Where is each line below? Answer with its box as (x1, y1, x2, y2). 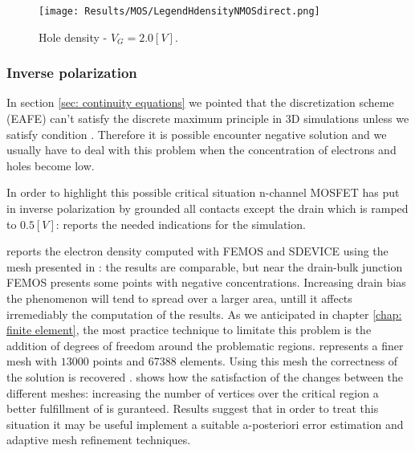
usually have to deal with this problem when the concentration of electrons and (6, 141, 397, 158)
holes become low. (6, 157, 95, 173)
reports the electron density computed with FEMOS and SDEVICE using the (6, 243, 389, 259)
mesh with (6, 353, 58, 369)
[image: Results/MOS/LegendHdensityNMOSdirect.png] (39, 6, 320, 17)
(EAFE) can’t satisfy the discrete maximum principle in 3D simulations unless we (6, 110, 409, 127)
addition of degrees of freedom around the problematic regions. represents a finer (6, 337, 404, 353)
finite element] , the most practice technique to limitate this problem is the (6, 321, 372, 338)
